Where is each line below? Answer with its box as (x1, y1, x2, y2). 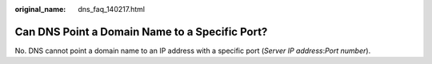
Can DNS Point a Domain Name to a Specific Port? (14, 24, 268, 39)
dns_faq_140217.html (78, 5, 146, 13)
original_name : (14, 5, 66, 13)
